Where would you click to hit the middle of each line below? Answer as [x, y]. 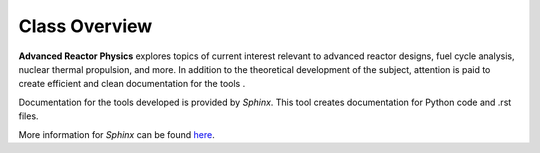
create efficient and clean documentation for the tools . [132, 84]
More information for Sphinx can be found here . [116, 134]
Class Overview [85, 26]
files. [28, 116]
